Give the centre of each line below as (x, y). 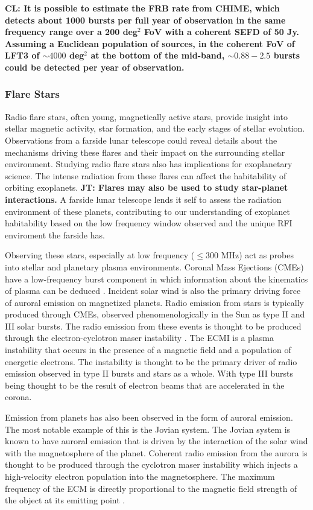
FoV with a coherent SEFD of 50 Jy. (222, 32)
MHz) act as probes (257, 255)
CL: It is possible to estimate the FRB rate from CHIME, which (142, 8)
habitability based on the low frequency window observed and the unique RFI (149, 223)
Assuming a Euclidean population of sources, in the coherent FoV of (150, 43)
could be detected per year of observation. (95, 67)
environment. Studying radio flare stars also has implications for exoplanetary (149, 164)
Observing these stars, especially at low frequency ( (100, 255)
